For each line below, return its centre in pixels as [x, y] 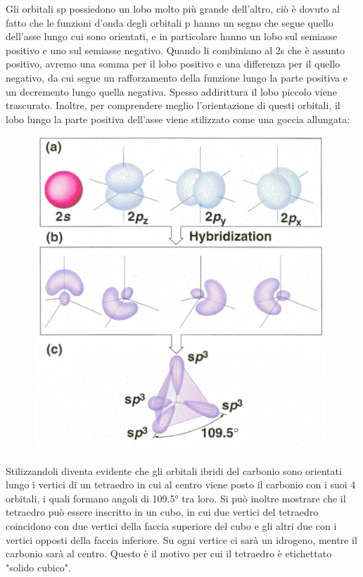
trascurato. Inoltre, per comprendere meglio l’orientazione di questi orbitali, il [173, 105]
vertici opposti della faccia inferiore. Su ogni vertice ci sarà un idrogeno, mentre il [181, 539]
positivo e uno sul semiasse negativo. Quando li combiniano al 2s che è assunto [176, 50]
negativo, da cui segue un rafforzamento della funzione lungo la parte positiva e [177, 77]
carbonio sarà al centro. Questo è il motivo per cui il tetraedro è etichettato [169, 553]
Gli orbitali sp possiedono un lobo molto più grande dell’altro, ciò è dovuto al [173, 8]
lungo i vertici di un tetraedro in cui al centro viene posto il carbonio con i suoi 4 [181, 484]
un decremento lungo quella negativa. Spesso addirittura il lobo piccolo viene [171, 91]
